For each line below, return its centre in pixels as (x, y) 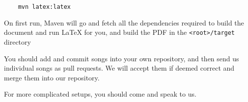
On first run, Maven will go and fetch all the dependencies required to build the (124, 22)
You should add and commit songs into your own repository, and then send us (122, 58)
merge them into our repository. (52, 77)
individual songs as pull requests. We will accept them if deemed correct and (119, 68)
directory (17, 41)
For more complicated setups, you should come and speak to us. (100, 94)
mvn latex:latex (44, 7)
